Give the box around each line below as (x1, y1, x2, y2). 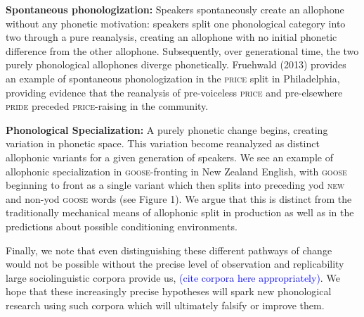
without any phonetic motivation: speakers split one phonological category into (6, 15, 346, 30)
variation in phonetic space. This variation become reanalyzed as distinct (6, 136, 320, 151)
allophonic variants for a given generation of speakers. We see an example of (6, 149, 333, 164)
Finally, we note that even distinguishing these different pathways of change (6, 242, 332, 257)
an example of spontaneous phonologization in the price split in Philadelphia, (6, 70, 340, 85)
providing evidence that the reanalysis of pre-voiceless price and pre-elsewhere (6, 85, 343, 99)
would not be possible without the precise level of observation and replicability (6, 256, 344, 271)
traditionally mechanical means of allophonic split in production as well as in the (6, 205, 354, 220)
